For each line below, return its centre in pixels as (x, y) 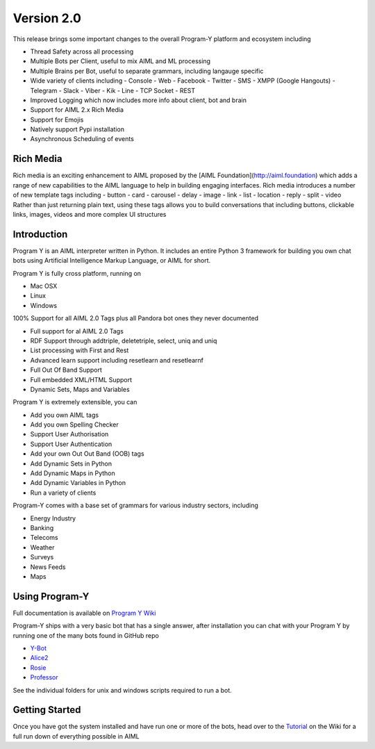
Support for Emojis (57, 120)
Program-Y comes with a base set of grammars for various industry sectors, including (135, 505)
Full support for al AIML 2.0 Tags (77, 331)
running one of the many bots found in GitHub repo (86, 635)
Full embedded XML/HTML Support (81, 379)
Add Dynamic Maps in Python (73, 473)
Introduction (40, 234)
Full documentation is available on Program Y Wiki (84, 613)
